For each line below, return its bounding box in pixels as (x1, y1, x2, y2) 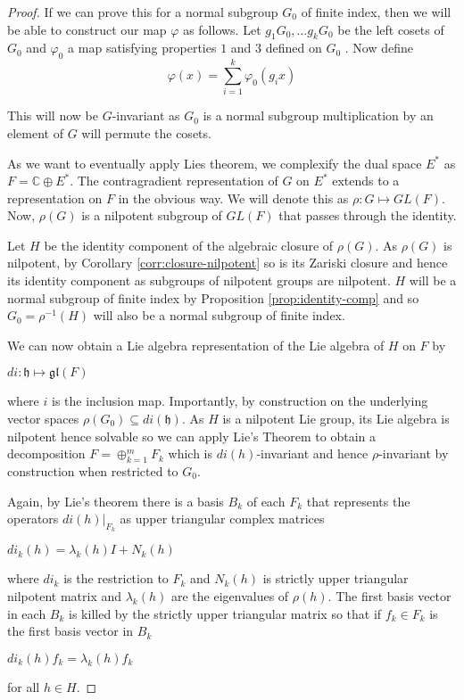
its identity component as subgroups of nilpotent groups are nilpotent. (7, 271, 391, 290)
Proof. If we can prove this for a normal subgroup (7, 3, 278, 21)
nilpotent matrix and (7, 587, 122, 605)
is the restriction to (63, 569, 169, 588)
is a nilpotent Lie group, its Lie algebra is (222, 409, 450, 428)
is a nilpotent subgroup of (81, 206, 222, 225)
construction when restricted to (7, 462, 178, 481)
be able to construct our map (7, 20, 167, 38)
